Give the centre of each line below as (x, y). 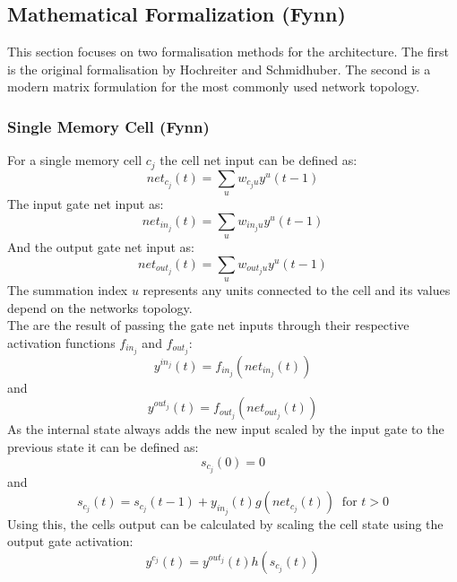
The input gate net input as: (86, 204)
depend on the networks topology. (100, 307)
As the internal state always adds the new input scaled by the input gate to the (226, 429)
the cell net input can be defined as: (259, 160)
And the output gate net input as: (101, 247)
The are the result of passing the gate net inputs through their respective (208, 325)
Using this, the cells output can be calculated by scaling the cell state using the (225, 523)
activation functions (61, 342)
